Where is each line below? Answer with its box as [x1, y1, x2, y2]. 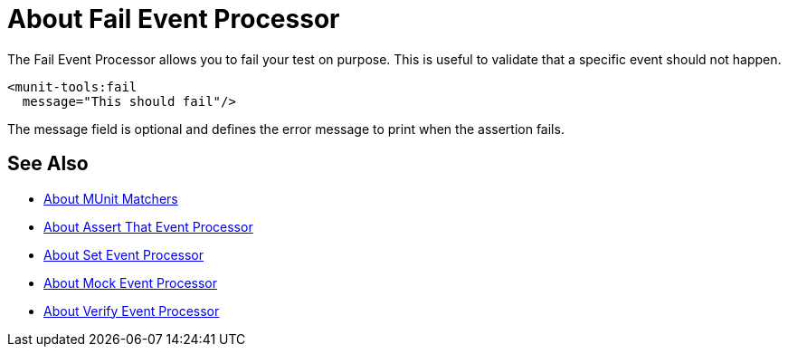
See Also [7, 152, 89, 176]
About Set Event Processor [43, 246, 204, 263]
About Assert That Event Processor [43, 218, 253, 234]
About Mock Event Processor [43, 274, 218, 291]
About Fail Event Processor [7, 4, 340, 34]
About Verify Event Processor [43, 302, 220, 319]
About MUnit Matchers [43, 190, 178, 206]
